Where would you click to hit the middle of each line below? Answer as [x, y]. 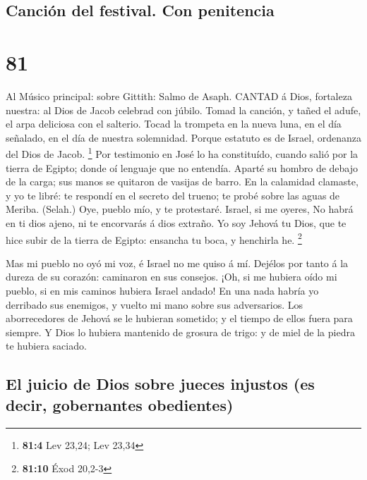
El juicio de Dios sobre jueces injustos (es [160, 384]
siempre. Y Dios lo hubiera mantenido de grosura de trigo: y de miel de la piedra [180, 332]
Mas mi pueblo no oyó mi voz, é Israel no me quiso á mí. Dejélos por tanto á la [177, 263]
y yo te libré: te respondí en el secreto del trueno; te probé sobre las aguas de [173, 195]
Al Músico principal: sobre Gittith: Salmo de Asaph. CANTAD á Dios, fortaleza [179, 96]
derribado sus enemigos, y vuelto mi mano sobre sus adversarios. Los [155, 304]
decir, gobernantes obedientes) [120, 404]
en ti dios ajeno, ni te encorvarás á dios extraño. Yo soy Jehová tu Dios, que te [176, 222]
